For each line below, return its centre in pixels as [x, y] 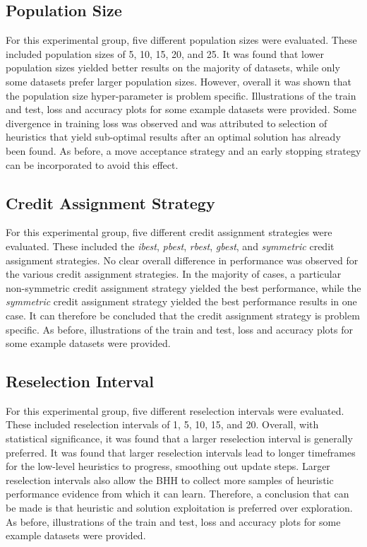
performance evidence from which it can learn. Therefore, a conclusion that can [178, 494]
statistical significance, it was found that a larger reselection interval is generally [179, 439]
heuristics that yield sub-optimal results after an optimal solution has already [173, 137]
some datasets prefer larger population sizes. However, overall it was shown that [179, 81]
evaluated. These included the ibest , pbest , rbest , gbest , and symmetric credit [170, 246]
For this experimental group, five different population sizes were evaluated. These [181, 40]
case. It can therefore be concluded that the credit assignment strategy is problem [183, 315]
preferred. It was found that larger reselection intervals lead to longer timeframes [181, 452]
